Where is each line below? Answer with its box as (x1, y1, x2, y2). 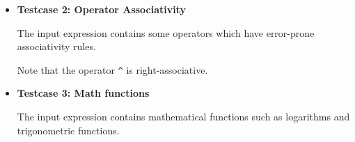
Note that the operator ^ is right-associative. (17, 62, 208, 77)
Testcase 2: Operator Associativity (17, 2, 187, 16)
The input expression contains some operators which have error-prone (17, 25, 315, 40)
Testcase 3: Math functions (17, 86, 150, 100)
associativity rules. (17, 39, 96, 54)
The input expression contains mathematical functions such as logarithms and (17, 109, 350, 124)
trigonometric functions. (17, 123, 120, 137)
